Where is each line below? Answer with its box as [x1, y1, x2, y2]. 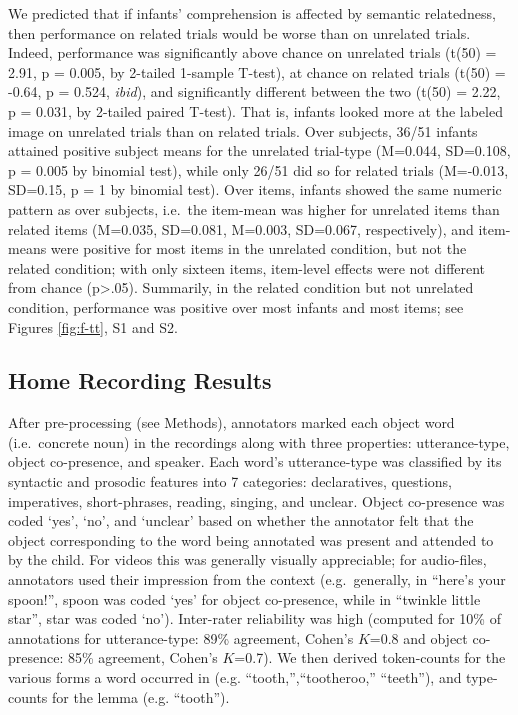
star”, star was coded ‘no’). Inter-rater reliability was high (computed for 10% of [8, 608, 501, 629]
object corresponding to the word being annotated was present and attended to [8, 529, 494, 550]
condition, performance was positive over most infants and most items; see [8, 296, 464, 317]
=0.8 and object [369, 627, 468, 648]
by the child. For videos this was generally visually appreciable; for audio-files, [8, 549, 487, 570]
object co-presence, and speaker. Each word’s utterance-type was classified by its [8, 451, 502, 472]
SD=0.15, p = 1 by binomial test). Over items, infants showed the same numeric [8, 179, 502, 200]
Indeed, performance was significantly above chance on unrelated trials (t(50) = [8, 42, 497, 63]
